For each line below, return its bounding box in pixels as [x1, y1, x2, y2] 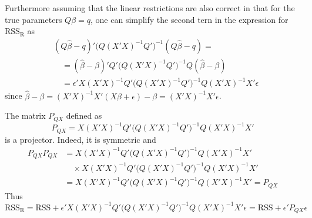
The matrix [5, 109, 46, 122]
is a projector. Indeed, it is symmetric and [5, 133, 156, 145]
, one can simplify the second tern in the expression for [90, 13, 288, 25]
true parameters [5, 13, 62, 25]
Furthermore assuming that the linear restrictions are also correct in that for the [5, 2, 295, 14]
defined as [66, 109, 102, 122]
